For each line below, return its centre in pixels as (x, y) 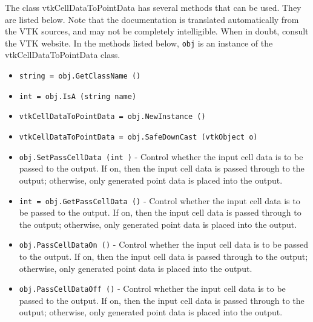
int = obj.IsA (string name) (78, 96)
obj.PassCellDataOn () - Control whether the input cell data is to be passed (164, 244)
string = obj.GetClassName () (80, 76)
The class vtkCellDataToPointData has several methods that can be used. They (153, 7)
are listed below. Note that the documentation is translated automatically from (152, 19)
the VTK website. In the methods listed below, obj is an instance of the (139, 43)
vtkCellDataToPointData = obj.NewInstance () (112, 117)
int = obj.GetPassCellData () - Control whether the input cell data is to (160, 200)
